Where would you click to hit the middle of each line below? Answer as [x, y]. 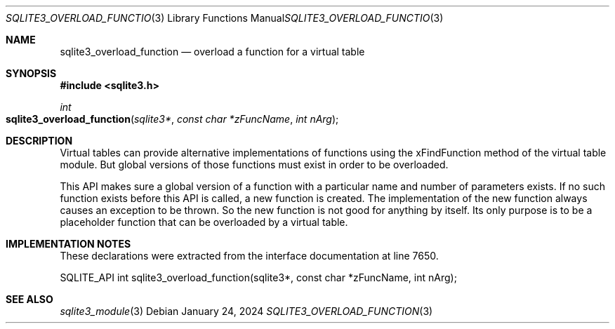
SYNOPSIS [31, 73]
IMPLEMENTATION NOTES [68, 244]
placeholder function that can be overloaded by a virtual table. [204, 222]
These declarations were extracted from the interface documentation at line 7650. [249, 256]
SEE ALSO [29, 299]
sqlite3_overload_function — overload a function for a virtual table [212, 52]
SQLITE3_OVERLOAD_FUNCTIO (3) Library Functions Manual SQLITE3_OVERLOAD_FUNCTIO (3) [225, 18]
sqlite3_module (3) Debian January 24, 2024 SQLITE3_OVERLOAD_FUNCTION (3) [246, 311]
